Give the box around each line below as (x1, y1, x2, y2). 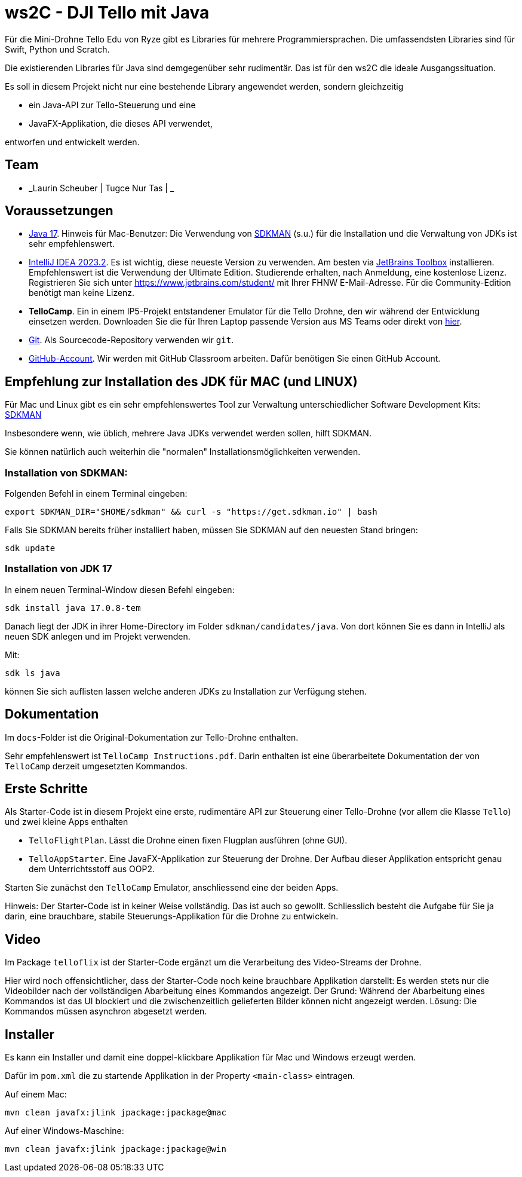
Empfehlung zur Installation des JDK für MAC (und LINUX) (5, 374, 358, 389)
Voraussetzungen (5, 203, 113, 219)
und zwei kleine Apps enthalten (5, 817, 128, 827)
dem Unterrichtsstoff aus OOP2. (29, 864, 155, 875)
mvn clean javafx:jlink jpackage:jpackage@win (5, 1144, 226, 1154)
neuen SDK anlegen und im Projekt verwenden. (5, 631, 191, 641)
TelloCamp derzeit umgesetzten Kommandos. (5, 760, 188, 771)
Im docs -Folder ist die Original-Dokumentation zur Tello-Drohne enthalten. (5, 732, 299, 742)
